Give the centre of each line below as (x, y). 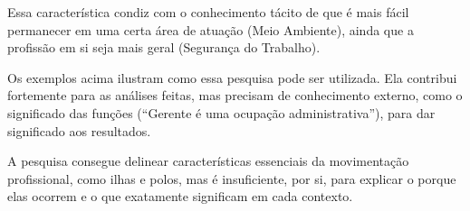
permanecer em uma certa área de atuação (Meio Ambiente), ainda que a (211, 29)
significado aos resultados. (79, 130)
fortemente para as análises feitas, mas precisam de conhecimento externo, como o (235, 95)
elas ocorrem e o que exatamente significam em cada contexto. (180, 196)
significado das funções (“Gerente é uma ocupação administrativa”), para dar (221, 112)
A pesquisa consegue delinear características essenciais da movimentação (208, 161)
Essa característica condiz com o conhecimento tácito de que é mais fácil (208, 12)
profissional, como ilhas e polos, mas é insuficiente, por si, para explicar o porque (232, 178)
